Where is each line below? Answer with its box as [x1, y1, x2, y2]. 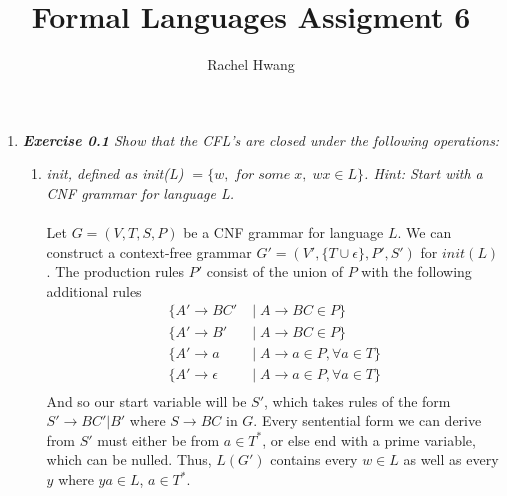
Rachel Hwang [207, 54, 295, 75]
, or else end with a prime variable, [262, 429, 476, 450]
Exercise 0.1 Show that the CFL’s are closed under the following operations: [22, 129, 500, 150]
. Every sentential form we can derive [253, 410, 482, 431]
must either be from [97, 429, 220, 450]
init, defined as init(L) [46, 163, 184, 184]
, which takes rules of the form [264, 390, 451, 411]
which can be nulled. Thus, [46, 449, 212, 470]
